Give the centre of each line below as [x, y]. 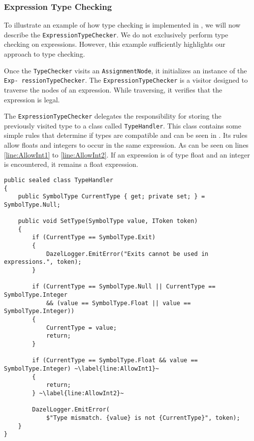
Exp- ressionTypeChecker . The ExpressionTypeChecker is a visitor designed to [126, 80]
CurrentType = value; [81, 328]
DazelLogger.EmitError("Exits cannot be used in [127, 254]
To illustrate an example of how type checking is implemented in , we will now [122, 25]
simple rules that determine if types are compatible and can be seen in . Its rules [126, 135]
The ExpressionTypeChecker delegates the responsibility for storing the [113, 116]
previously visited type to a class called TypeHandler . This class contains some [123, 125]
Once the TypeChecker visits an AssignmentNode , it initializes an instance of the [126, 70]
